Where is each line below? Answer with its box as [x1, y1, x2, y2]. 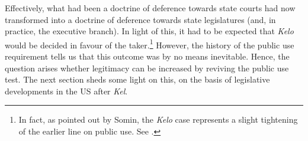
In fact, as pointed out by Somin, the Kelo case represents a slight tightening [18, 113, 298, 126]
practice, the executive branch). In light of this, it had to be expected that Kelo [5, 25, 294, 37]
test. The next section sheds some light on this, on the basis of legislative [5, 73, 270, 86]
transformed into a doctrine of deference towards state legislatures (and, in [5, 13, 276, 25]
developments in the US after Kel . [5, 84, 128, 97]
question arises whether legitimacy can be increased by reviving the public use [5, 61, 289, 74]
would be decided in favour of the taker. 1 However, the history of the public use [5, 37, 294, 51]
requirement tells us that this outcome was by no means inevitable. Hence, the [5, 50, 290, 63]
